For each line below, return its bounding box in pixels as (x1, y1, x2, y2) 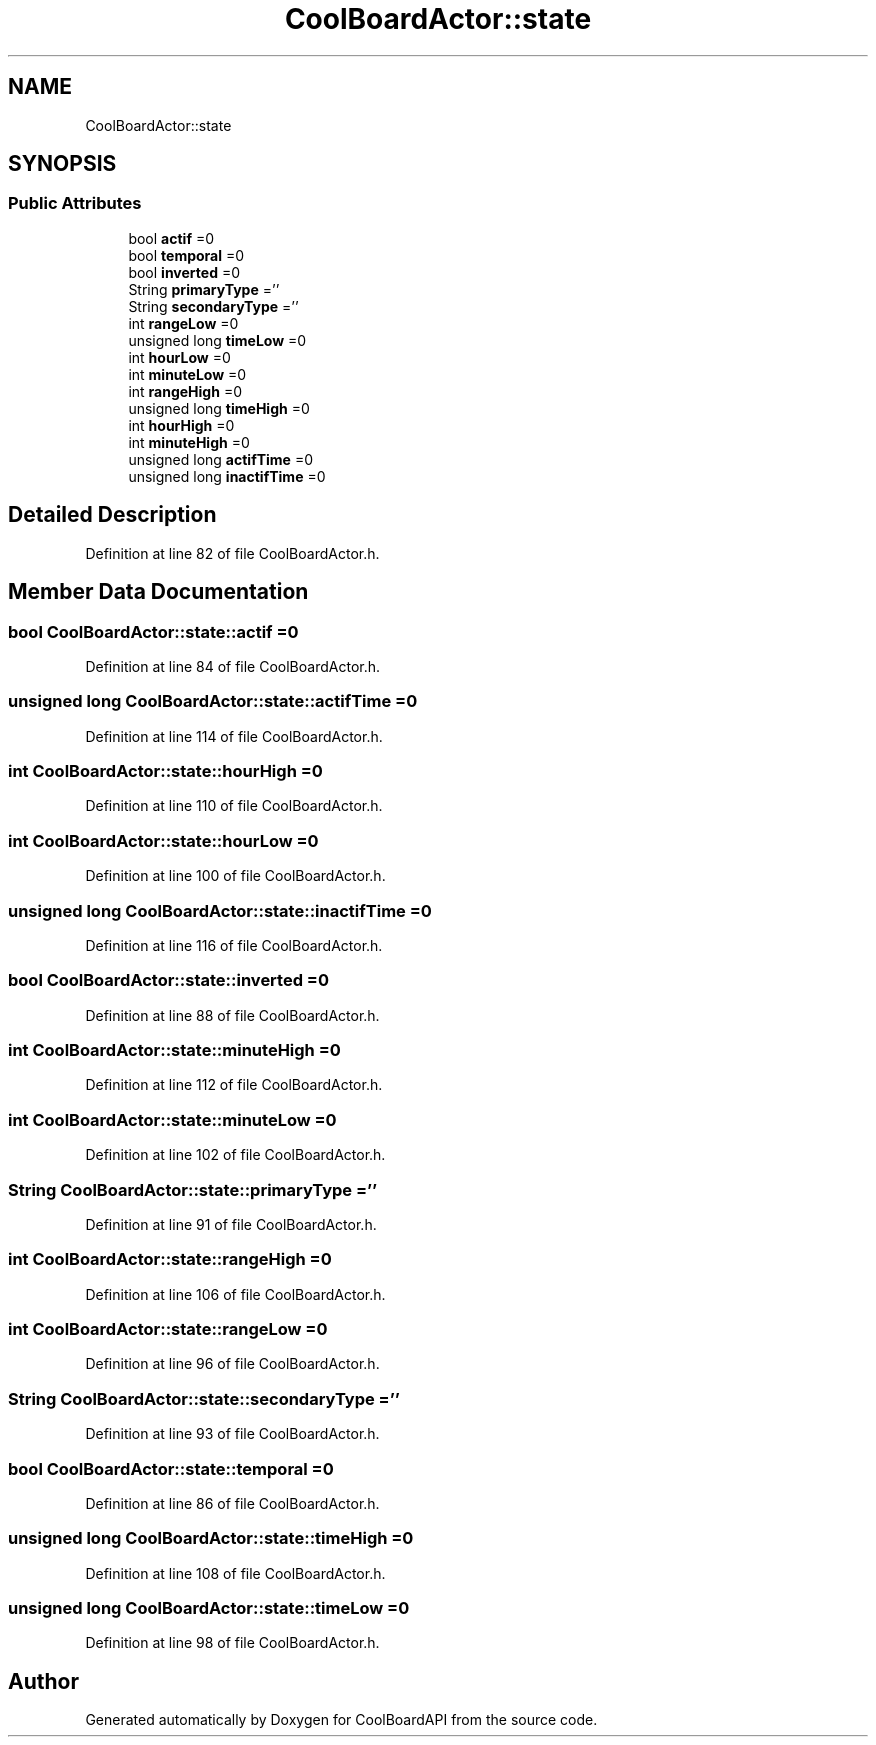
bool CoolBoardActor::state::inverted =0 (8, 970, 330, 991)
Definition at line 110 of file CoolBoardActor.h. (85, 797, 383, 815)
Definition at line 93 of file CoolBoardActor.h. (85, 1425, 380, 1443)
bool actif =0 (128, 229, 214, 247)
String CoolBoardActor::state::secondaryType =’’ (8, 1388, 400, 1409)
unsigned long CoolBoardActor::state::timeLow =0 (8, 1598, 410, 1618)
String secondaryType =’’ (128, 297, 299, 315)
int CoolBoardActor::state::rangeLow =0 (8, 1319, 328, 1339)
